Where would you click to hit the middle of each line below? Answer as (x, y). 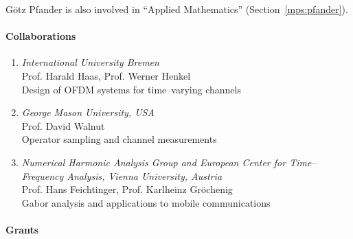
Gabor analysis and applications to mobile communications (146, 202)
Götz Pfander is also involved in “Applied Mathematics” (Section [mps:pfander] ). (177, 9)
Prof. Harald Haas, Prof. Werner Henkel (106, 75)
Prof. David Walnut (63, 125)
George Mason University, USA (88, 112)
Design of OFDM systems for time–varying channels (131, 89)
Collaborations (41, 36)
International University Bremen (90, 62)
